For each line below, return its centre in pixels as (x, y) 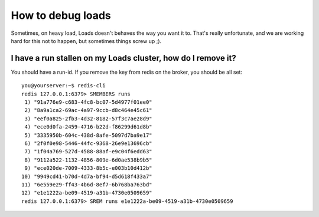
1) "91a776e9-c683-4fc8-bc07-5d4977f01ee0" (89, 102)
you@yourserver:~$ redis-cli (64, 86)
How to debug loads (61, 15)
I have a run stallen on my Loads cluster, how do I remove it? (123, 58)
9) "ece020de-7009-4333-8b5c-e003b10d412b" (89, 168)
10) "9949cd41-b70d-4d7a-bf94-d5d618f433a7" (87, 176)
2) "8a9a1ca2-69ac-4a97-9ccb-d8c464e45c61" (89, 110)
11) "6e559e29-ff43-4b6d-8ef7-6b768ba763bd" (87, 185)
